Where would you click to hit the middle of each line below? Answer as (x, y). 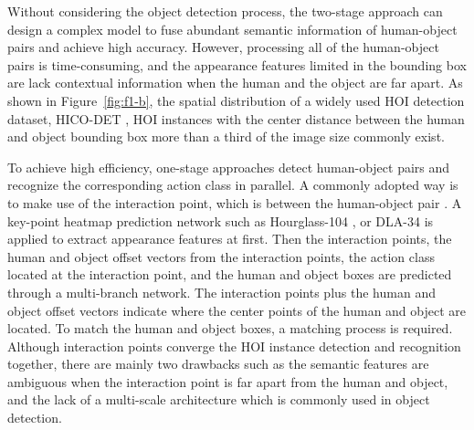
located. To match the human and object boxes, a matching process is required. (230, 328)
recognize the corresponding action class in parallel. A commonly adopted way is (233, 185)
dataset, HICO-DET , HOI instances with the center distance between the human (236, 118)
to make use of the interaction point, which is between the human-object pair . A (235, 202)
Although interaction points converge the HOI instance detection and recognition (234, 346)
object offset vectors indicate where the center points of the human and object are (237, 310)
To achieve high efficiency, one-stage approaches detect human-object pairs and (229, 167)
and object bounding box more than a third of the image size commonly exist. (226, 136)
